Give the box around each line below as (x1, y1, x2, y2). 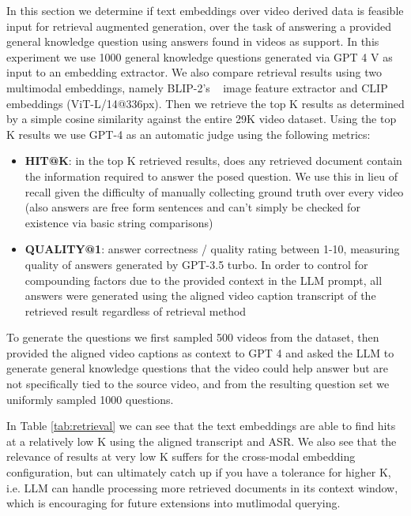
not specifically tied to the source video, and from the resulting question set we (6, 376, 390, 392)
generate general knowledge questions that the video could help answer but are (6, 360, 388, 376)
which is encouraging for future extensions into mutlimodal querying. (6, 495, 341, 511)
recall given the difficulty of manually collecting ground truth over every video (25, 183, 404, 200)
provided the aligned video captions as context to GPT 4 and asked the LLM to (6, 344, 394, 361)
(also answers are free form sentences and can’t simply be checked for (25, 199, 360, 215)
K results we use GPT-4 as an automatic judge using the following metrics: (6, 125, 371, 142)
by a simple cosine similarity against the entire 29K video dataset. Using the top (6, 110, 397, 127)
